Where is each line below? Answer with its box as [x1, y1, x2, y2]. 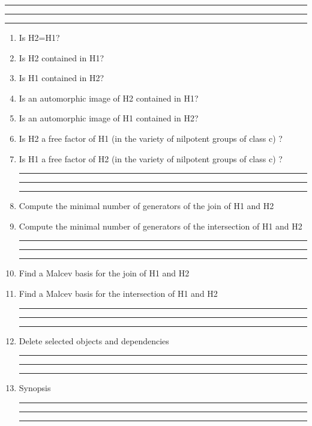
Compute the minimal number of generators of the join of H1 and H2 [19, 199, 274, 212]
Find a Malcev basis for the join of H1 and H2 [19, 267, 190, 279]
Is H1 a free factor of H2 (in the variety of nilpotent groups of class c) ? [19, 152, 283, 165]
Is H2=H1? [19, 31, 60, 43]
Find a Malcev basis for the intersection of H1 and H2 [19, 287, 218, 299]
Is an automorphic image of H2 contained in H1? [19, 91, 199, 104]
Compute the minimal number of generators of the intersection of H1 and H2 [19, 219, 302, 232]
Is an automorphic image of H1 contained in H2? [19, 112, 199, 124]
